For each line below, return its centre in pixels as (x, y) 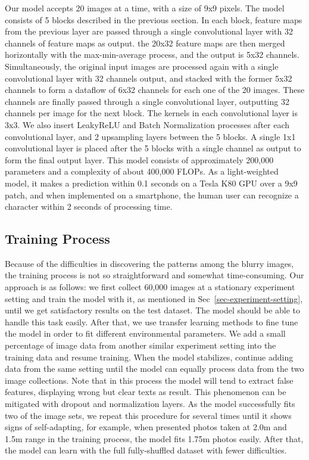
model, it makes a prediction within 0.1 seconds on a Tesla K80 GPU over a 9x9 (151, 183)
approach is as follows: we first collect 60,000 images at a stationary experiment (150, 287)
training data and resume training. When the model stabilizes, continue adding (149, 357)
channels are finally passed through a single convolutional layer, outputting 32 (147, 101)
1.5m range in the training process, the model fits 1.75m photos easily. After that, (154, 438)
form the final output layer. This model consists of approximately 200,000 (139, 159)
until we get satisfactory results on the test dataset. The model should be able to (153, 310)
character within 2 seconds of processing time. (89, 206)
